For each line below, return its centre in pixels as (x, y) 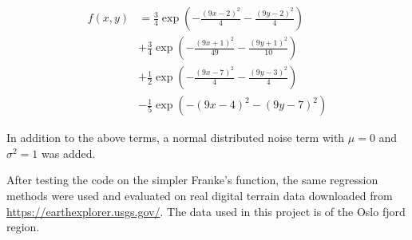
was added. (69, 153)
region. (23, 227)
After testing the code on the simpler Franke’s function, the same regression (192, 180)
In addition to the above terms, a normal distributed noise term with (176, 138)
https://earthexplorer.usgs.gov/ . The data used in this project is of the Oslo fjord (206, 211)
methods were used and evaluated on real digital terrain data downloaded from (200, 195)
